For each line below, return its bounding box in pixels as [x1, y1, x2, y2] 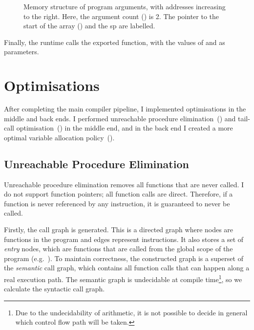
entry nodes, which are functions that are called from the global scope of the [4, 243, 233, 254]
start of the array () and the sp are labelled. [23, 21, 155, 31]
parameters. [4, 46, 39, 57]
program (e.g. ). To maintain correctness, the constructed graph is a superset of [4, 253, 243, 263]
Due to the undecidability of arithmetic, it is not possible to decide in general [15, 307, 248, 317]
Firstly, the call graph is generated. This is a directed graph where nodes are [4, 224, 233, 235]
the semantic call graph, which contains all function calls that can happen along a [4, 263, 250, 273]
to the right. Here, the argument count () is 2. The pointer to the [23, 11, 219, 21]
